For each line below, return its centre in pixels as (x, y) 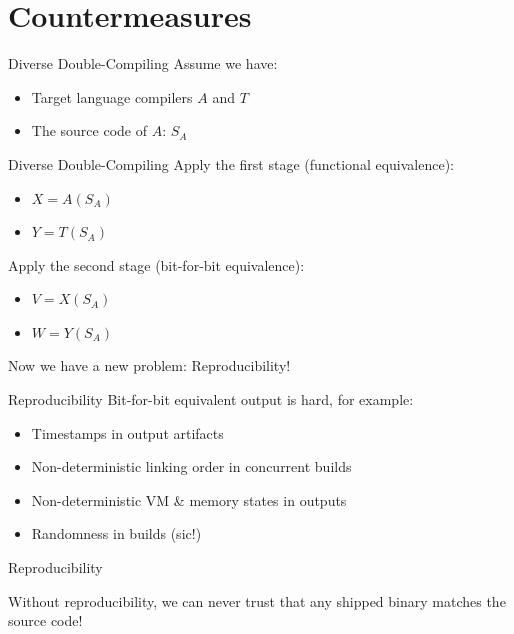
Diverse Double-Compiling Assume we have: (143, 63)
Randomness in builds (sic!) (116, 533)
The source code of (89, 130)
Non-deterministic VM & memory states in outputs (189, 499)
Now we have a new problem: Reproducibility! (149, 365)
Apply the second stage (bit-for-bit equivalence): (156, 264)
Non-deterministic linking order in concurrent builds (191, 466)
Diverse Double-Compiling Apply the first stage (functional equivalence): (231, 163)
